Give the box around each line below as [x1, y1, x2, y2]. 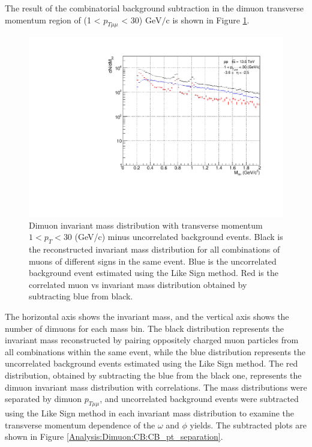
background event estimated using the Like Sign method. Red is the [29, 266, 278, 279]
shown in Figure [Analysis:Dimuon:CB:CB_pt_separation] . [5, 430, 223, 443]
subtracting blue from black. [29, 290, 133, 302]
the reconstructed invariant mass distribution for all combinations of [29, 243, 280, 256]
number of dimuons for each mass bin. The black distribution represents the [5, 322, 284, 334]
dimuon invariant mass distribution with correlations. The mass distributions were [5, 380, 307, 393]
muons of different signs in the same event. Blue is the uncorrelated [29, 254, 277, 267]
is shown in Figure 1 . [172, 13, 250, 26]
